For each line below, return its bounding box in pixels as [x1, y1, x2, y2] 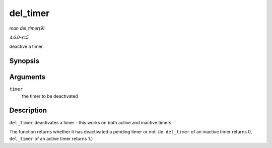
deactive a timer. [9, 43, 44, 50]
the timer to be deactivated [22, 93, 78, 99]
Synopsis [9, 57, 40, 65]
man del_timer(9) [9, 25, 45, 31]
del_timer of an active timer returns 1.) [9, 136, 93, 142]
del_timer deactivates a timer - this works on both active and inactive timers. [9, 119, 173, 125]
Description [9, 106, 47, 115]
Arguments [9, 73, 46, 82]
